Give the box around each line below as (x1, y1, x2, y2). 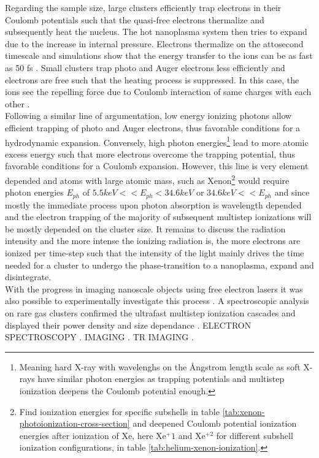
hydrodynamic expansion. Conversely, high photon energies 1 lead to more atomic (5, 134, 309, 148)
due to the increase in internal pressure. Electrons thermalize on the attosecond (5, 37, 304, 50)
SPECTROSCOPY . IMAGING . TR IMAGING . (5, 330, 194, 343)
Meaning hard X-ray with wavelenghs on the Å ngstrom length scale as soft (19, 360, 301, 373)
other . (5, 97, 30, 110)
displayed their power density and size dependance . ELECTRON (5, 318, 252, 331)
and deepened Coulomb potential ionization (133, 417, 297, 430)
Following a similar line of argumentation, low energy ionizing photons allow (5, 109, 292, 122)
